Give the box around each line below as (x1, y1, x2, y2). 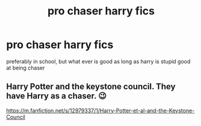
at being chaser (6, 64, 45, 71)
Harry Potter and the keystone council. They (6, 82, 176, 92)
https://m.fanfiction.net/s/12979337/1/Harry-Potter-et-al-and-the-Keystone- (6, 107, 195, 114)
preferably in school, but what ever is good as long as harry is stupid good (6, 58, 191, 65)
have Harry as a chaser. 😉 (6, 91, 107, 101)
